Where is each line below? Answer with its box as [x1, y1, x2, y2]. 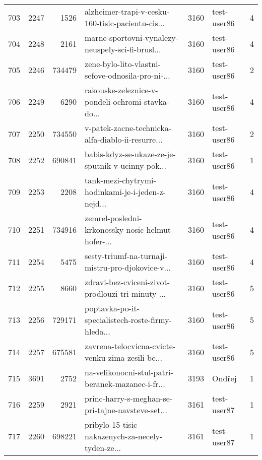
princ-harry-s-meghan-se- [85, 392, 173, 404]
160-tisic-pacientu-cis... [85, 17, 165, 29]
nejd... [85, 198, 107, 209]
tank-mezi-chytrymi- [85, 174, 156, 186]
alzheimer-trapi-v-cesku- [85, 6, 170, 17]
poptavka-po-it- [85, 302, 140, 314]
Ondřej [212, 372, 237, 384]
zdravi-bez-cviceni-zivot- [85, 276, 170, 288]
